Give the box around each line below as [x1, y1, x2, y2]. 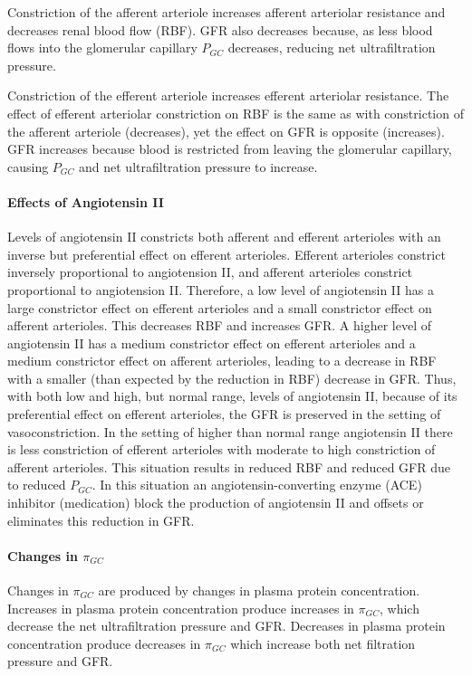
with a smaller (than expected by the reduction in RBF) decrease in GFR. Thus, [7, 368, 457, 387]
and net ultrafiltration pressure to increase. [79, 157, 318, 176]
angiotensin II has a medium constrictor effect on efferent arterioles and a [7, 333, 416, 352]
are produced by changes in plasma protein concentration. [98, 581, 420, 600]
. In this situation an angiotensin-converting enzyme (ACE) [92, 475, 422, 494]
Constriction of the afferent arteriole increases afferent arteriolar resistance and [7, 3, 446, 21]
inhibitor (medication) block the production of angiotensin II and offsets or [7, 493, 424, 512]
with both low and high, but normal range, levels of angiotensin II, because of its [7, 386, 458, 405]
